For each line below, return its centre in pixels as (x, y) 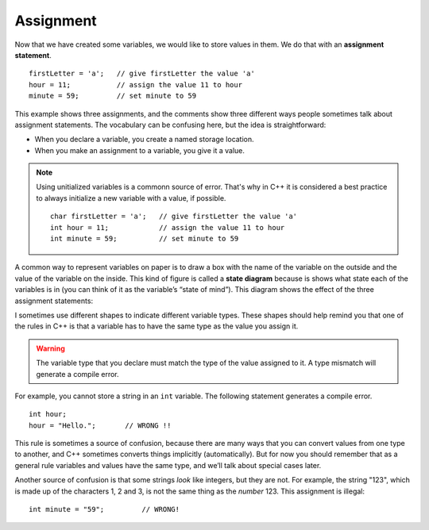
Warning (50, 348)
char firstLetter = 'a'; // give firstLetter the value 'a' (174, 217)
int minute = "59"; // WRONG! (104, 509)
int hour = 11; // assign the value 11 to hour (168, 227)
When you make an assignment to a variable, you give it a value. (140, 150)
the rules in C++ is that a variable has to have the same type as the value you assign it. (157, 326)
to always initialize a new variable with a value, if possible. (131, 198)
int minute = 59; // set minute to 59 (145, 239)
